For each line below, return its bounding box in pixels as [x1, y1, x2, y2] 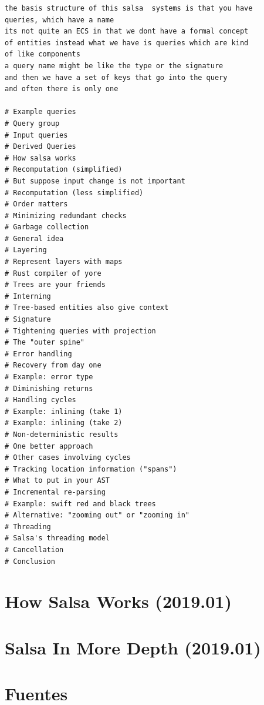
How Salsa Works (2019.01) [5, 589, 232, 613]
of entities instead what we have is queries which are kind [5, 38, 249, 47]
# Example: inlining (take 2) [5, 419, 123, 427]
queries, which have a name [5, 15, 114, 24]
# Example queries [5, 108, 76, 116]
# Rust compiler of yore [5, 269, 101, 278]
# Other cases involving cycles [5, 453, 131, 462]
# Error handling [5, 349, 72, 358]
